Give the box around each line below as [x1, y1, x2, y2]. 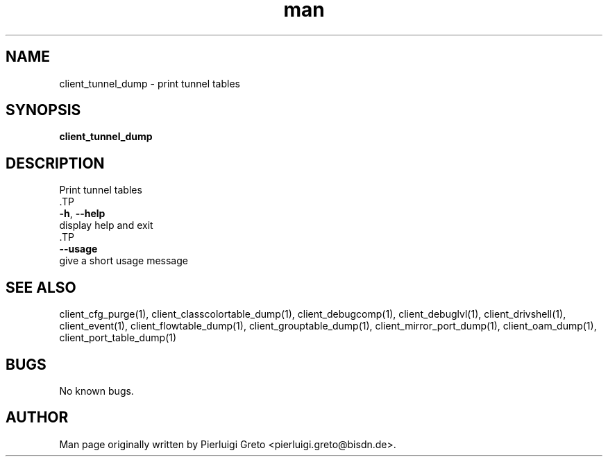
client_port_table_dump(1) [59, 332, 177, 344]
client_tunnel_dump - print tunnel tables [59, 77, 240, 89]
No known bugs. [59, 384, 134, 397]
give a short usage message [59, 255, 188, 267]
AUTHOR [6, 409, 69, 427]
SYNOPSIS [6, 101, 81, 119]
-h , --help [59, 207, 105, 220]
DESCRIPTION [6, 154, 105, 172]
